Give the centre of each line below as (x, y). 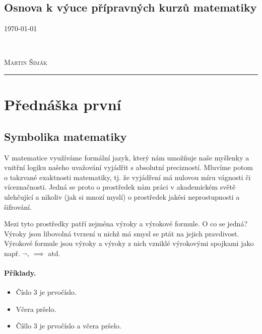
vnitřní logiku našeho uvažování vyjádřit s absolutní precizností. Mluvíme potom (128, 167)
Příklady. (20, 273)
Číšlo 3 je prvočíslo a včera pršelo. (69, 326)
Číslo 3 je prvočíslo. (46, 292)
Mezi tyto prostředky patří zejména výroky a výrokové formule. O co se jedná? (126, 224)
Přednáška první (63, 104)
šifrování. (18, 206)
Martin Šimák (26, 62)
